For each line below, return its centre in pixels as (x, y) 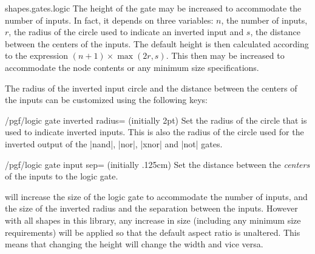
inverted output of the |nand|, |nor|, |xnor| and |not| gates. (114, 143)
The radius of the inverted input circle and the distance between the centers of (151, 88)
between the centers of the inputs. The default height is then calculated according (157, 43)
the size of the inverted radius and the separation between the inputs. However (151, 208)
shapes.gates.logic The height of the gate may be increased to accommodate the (153, 8)
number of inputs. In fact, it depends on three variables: (109, 20)
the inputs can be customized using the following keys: (106, 100)
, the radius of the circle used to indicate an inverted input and (126, 32)
